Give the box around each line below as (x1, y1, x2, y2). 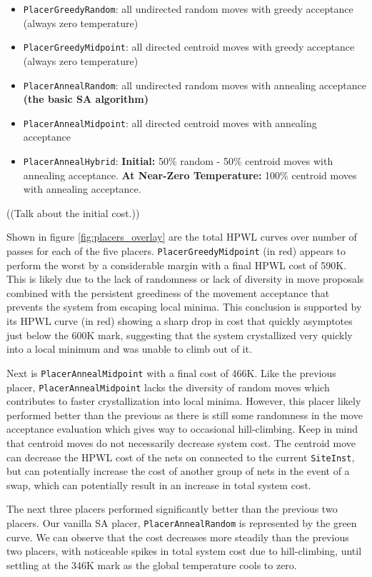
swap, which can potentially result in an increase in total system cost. (6, 477, 311, 492)
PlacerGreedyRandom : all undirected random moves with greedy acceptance (23, 1, 353, 16)
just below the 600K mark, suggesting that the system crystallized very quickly (6, 327, 353, 342)
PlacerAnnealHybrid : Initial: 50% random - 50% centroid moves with (23, 154, 333, 168)
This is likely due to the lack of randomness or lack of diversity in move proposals (6, 271, 364, 286)
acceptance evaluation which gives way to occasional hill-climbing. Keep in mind (6, 421, 358, 436)
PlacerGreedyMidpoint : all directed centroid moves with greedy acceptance (23, 39, 355, 54)
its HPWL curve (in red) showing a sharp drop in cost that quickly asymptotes (6, 313, 353, 328)
